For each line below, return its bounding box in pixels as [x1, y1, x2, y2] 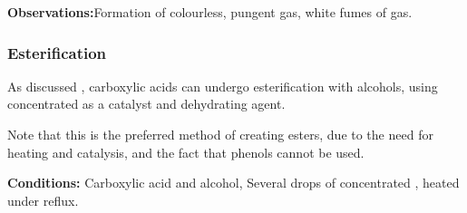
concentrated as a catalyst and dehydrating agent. [7, 94, 286, 113]
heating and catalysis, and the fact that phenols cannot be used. [7, 142, 365, 161]
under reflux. [7, 190, 79, 209]
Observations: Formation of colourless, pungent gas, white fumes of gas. [7, 3, 413, 21]
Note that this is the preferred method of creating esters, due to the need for [7, 125, 433, 143]
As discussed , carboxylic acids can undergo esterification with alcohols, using [7, 76, 438, 95]
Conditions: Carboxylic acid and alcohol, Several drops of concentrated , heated [7, 173, 460, 192]
